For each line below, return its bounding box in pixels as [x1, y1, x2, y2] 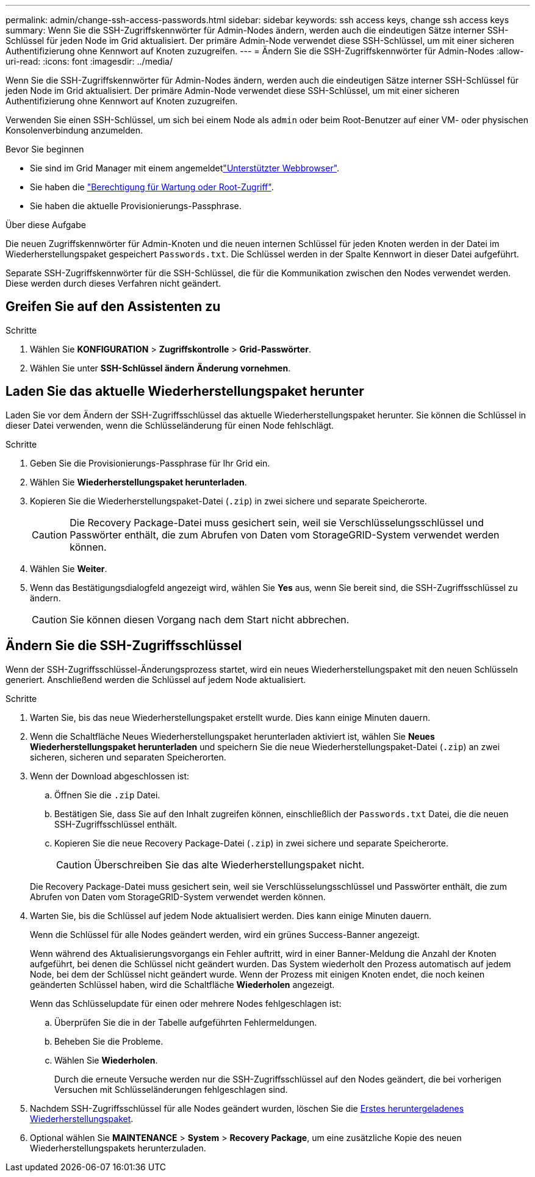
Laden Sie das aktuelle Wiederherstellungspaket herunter [5, 384, 364, 399]
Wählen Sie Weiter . [30, 563, 107, 574]
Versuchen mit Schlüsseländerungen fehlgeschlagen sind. [54, 1084, 288, 1095]
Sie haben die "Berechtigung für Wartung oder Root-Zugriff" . [30, 182, 274, 192]
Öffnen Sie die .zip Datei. [54, 789, 160, 800]
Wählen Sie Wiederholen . [54, 1054, 158, 1065]
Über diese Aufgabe [5, 220, 86, 230]
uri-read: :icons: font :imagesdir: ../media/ [5, 56, 173, 66]
